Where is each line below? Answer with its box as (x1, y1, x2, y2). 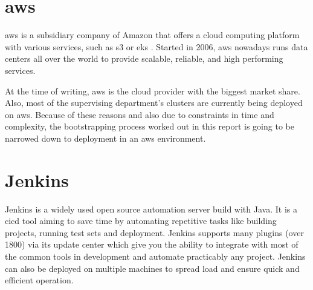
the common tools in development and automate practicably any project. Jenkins (5, 249, 306, 262)
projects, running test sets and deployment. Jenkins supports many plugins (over (5, 226, 304, 239)
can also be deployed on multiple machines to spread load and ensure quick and (5, 262, 300, 274)
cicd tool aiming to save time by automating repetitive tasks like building (5, 214, 277, 227)
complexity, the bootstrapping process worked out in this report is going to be (5, 120, 294, 133)
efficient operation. (5, 274, 74, 286)
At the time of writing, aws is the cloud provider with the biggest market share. (5, 84, 300, 97)
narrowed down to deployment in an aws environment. (5, 131, 206, 144)
